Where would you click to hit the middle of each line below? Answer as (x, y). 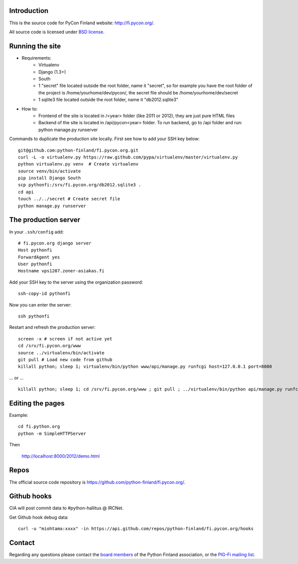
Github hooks (31, 496)
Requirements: (37, 58)
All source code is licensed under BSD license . (57, 32)
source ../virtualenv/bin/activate (61, 353)
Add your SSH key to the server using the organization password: (76, 282)
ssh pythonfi (34, 316)
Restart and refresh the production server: (52, 327)
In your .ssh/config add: (37, 232)
